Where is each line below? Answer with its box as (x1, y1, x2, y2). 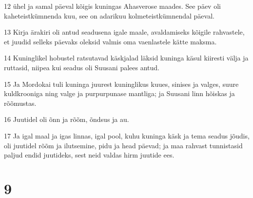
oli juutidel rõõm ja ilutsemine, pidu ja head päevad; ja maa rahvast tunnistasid (4, 140, 243, 150)
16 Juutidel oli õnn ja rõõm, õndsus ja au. (4, 114, 129, 124)
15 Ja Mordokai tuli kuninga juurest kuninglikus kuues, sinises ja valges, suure (4, 79, 239, 89)
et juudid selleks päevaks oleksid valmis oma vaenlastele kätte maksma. (4, 36, 217, 46)
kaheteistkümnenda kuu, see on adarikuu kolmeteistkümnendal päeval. (4, 10, 214, 20)
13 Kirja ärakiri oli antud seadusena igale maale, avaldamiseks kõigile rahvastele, (4, 27, 245, 37)
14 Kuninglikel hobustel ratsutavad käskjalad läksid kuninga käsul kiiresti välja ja (4, 53, 249, 63)
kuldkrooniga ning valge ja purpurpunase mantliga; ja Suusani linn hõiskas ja (4, 88, 235, 99)
